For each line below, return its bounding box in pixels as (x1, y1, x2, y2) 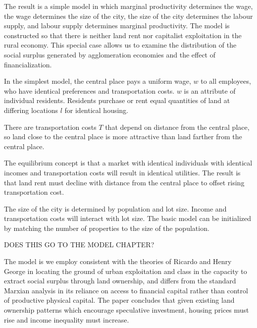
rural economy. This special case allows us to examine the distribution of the (4, 40, 237, 50)
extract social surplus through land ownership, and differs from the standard (4, 275, 236, 286)
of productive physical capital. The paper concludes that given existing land (4, 295, 235, 305)
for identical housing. (64, 105, 129, 115)
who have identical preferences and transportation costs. (4, 85, 175, 96)
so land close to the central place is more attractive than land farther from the (4, 131, 242, 142)
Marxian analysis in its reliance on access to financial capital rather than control (4, 285, 248, 295)
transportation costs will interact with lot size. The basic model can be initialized (4, 213, 252, 223)
